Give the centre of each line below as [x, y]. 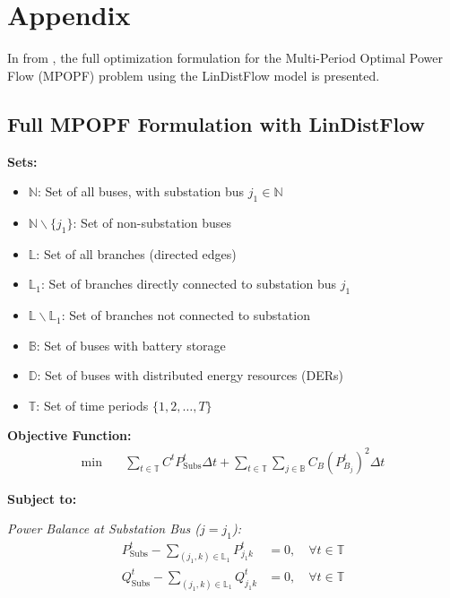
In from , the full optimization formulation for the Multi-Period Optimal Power [225, 58]
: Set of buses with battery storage [131, 345]
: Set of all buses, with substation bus [141, 191]
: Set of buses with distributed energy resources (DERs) [190, 375]
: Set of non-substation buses [152, 222]
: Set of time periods [92, 405]
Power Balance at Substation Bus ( [104, 529]
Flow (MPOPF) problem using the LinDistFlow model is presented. [194, 75]
